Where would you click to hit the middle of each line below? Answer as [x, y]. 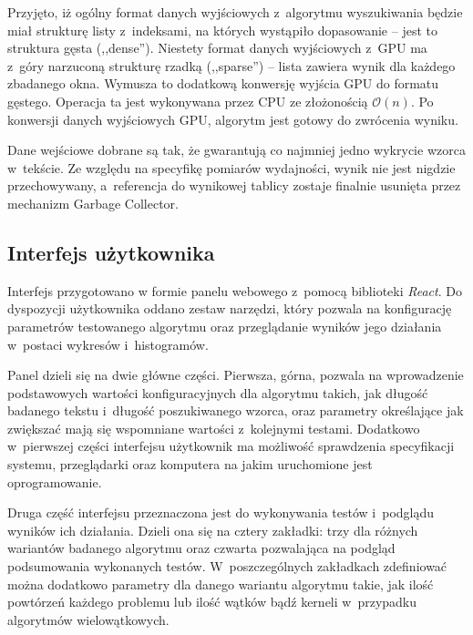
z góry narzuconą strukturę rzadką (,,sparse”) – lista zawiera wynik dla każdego [231, 65]
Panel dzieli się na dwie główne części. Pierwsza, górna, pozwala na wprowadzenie [236, 375]
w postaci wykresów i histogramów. [108, 344]
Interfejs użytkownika [111, 252]
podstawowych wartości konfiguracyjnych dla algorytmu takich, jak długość [218, 392]
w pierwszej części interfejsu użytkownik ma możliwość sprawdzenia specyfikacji [231, 446]
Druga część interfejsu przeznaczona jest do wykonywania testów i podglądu [221, 512]
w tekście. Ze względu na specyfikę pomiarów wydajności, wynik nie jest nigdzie [231, 167]
